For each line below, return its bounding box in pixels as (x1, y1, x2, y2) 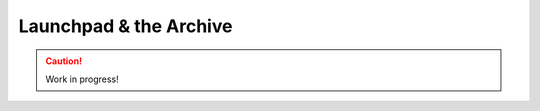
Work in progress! (45, 73, 119, 85)
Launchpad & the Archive (18, 15, 233, 37)
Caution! (45, 55, 83, 67)
